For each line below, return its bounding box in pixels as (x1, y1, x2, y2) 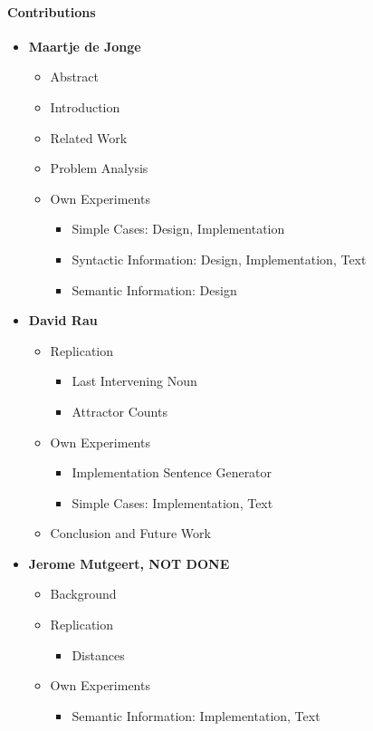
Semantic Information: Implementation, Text (72, 706, 320, 725)
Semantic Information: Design (72, 280, 237, 299)
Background (50, 584, 117, 603)
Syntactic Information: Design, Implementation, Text (72, 249, 367, 268)
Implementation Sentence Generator (72, 463, 273, 482)
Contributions (7, 2, 96, 21)
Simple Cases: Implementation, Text (72, 493, 273, 512)
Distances (72, 645, 125, 664)
